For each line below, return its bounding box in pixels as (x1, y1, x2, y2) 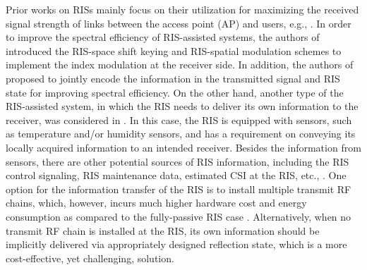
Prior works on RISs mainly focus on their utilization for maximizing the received (6, 2, 359, 16)
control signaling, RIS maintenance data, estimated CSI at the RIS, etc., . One (6, 168, 347, 183)
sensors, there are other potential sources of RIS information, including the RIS (6, 154, 349, 168)
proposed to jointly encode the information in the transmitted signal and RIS (6, 70, 340, 85)
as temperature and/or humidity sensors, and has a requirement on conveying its (6, 126, 356, 141)
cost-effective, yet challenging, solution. (6, 250, 174, 265)
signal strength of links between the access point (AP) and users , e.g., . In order (6, 16, 351, 30)
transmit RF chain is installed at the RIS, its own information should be (6, 223, 320, 238)
